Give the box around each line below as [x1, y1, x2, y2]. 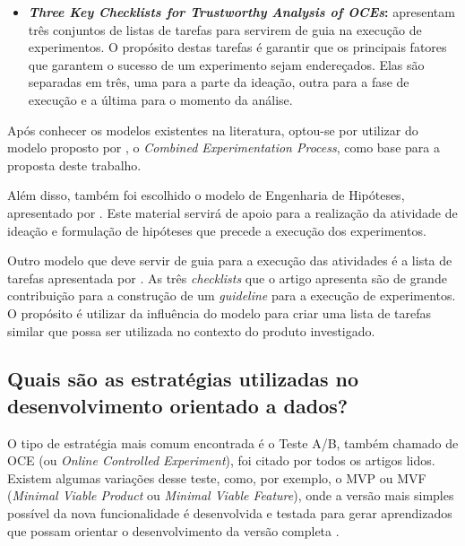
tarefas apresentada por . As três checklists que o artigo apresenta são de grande [7, 268, 447, 287]
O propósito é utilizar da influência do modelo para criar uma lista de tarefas [7, 303, 431, 322]
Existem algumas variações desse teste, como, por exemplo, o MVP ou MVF [7, 468, 426, 487]
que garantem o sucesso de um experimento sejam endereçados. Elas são [28, 55, 425, 74]
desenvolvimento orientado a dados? [7, 391, 349, 419]
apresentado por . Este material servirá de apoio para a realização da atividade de [7, 203, 458, 221]
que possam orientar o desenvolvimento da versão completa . [7, 521, 340, 540]
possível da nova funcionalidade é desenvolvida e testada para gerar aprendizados [7, 504, 452, 523]
